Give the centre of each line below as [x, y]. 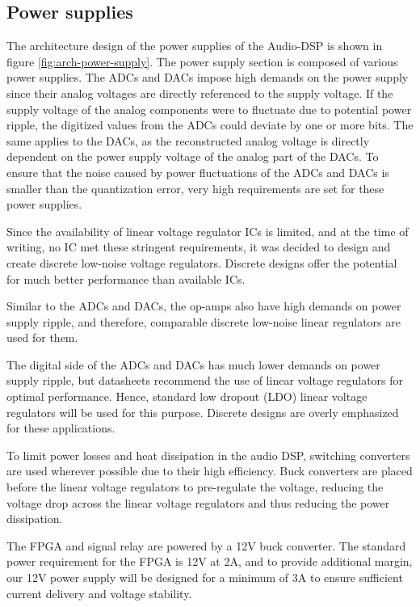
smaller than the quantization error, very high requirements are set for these [195, 188]
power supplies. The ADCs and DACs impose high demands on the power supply [208, 77]
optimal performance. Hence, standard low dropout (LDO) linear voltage [187, 396]
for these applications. [61, 428]
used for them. [42, 337]
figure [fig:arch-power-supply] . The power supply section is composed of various [202, 61]
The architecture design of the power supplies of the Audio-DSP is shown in [195, 46]
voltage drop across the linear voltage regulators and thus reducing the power [198, 502]
